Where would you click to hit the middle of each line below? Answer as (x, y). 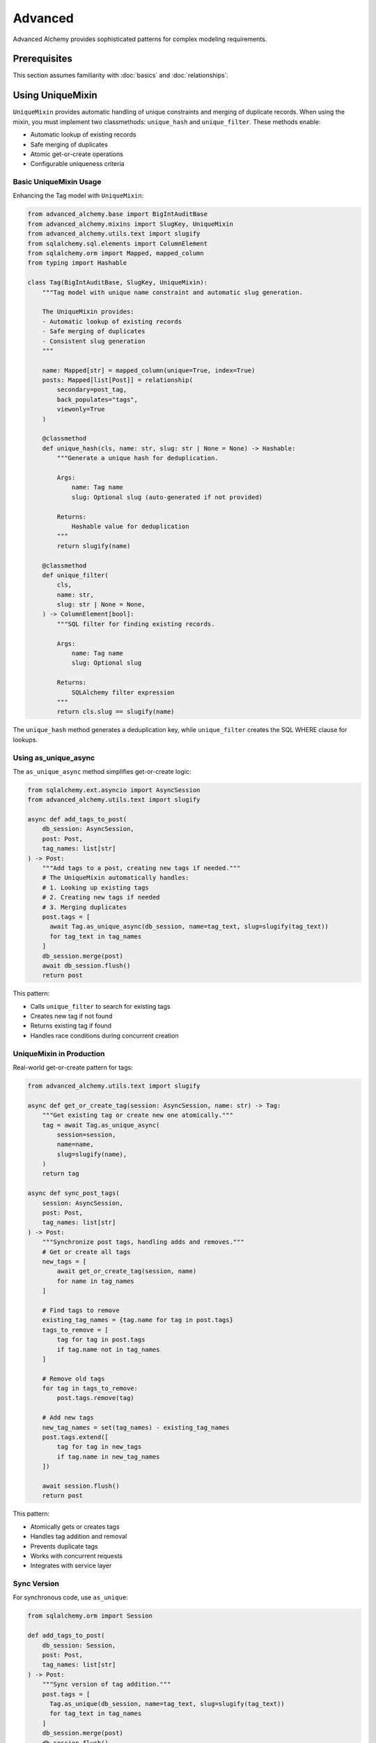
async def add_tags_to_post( (77, 820)
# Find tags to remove (81, 1310)
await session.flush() (81, 1486)
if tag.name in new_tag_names (108, 1456)
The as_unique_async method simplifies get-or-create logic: (102, 771)
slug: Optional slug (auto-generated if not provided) (167, 497)
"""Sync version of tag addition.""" (107, 1684)
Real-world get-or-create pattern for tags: (73, 1067)
